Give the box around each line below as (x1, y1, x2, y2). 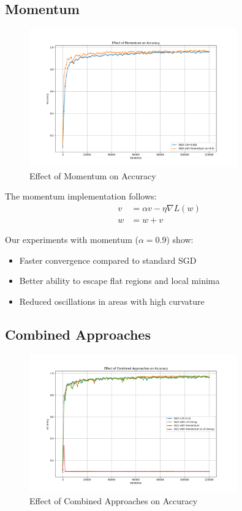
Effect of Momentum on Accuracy (29, 169, 156, 182)
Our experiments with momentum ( (5, 233, 138, 245)
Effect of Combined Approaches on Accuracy (29, 494, 198, 507)
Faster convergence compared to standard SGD (19, 253, 197, 266)
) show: (166, 233, 194, 245)
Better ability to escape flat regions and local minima (19, 274, 220, 287)
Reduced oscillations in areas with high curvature (19, 294, 205, 307)
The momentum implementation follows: (5, 190, 157, 203)
